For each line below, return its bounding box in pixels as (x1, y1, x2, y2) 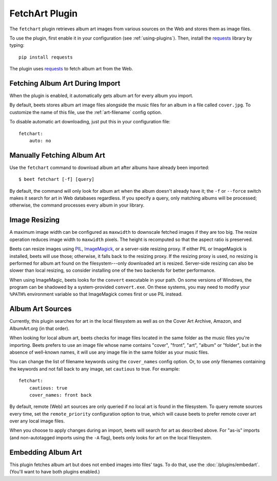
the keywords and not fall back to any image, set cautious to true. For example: (9, 365, 180, 372)
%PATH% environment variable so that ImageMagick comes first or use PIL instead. (9, 291, 183, 298)
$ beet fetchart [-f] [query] (18, 176, 95, 182)
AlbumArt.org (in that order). (9, 325, 70, 331)
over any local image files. (9, 418, 65, 424)
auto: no (29, 138, 51, 143)
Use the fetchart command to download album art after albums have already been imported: (9, 164, 210, 171)
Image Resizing (9, 216, 60, 225)
